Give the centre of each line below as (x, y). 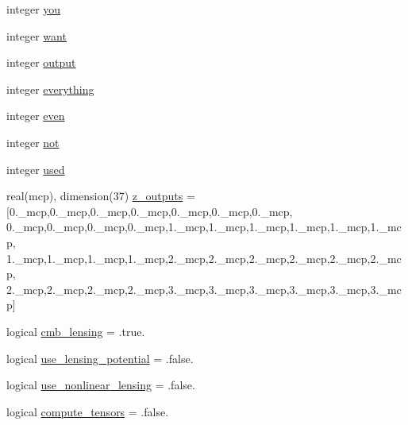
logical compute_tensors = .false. (88, 411)
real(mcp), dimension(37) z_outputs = (101, 196)
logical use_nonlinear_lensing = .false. (101, 385)
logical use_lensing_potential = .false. (100, 358)
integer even (36, 116)
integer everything (50, 89)
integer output (41, 62)
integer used (36, 169)
